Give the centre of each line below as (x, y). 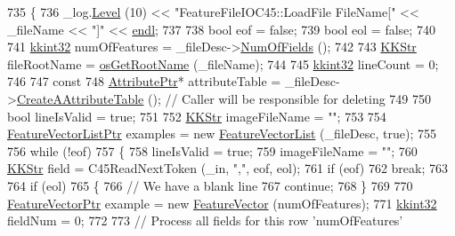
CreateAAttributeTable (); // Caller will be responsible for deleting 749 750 (223, 98)
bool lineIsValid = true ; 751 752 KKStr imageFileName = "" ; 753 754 (197, 116)
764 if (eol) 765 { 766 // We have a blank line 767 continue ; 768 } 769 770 (210, 185)
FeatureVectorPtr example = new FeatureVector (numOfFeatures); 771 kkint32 (222, 203)
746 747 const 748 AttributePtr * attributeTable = (144, 81)
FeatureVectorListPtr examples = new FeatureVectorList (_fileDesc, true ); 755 (222, 134)
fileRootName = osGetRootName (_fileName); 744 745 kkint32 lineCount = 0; (223, 63)
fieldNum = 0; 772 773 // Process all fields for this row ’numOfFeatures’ (205, 220)
